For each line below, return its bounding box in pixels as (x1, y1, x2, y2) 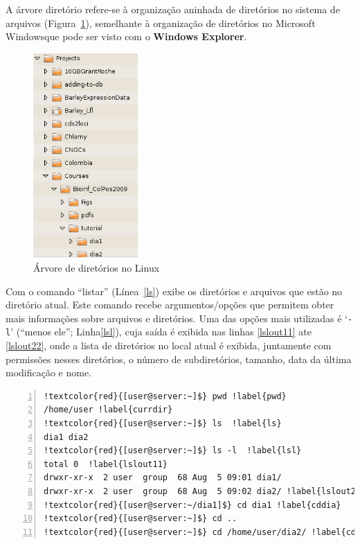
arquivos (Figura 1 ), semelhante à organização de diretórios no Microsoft (6, 15, 316, 30)
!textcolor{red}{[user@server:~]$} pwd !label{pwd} (44, 391, 287, 401)
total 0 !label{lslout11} (44, 459, 168, 469)
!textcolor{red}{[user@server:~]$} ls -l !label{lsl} (44, 446, 302, 456)
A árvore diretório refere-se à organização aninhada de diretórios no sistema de (6, 2, 340, 16)
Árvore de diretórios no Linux (33, 260, 160, 274)
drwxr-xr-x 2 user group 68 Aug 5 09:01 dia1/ (44, 473, 282, 483)
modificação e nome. (6, 365, 92, 380)
